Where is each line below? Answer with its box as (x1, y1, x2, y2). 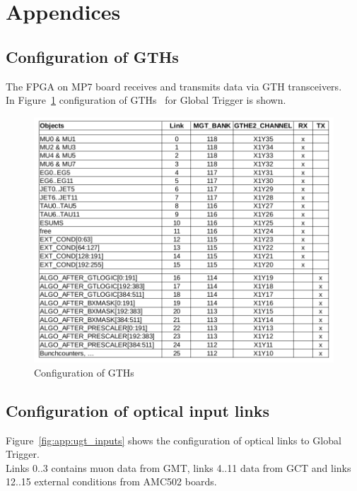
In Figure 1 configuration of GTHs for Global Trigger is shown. (6, 93, 286, 107)
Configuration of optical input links (6, 399, 269, 421)
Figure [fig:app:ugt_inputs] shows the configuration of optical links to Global (6, 432, 341, 447)
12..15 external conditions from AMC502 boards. (6, 474, 217, 489)
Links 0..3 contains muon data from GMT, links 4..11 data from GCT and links (6, 460, 351, 475)
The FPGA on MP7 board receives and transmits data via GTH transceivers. (6, 78, 342, 93)
